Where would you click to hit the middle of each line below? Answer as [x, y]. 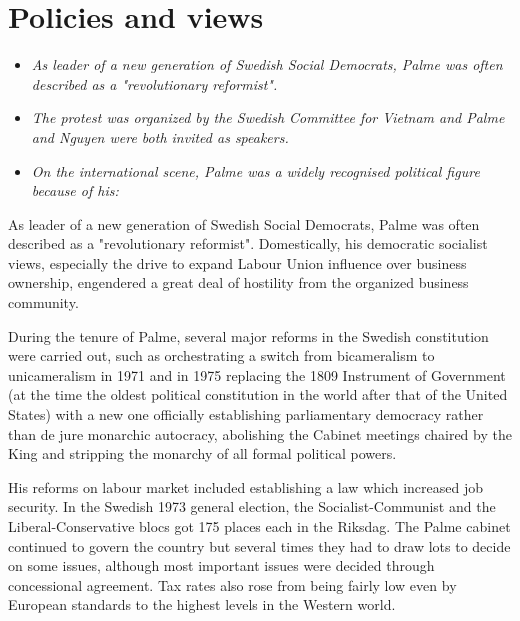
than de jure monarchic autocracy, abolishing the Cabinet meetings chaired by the [260, 433]
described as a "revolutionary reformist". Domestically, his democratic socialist [248, 243]
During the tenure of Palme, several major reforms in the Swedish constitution [248, 335]
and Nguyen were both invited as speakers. [160, 136]
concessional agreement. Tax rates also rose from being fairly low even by [232, 584]
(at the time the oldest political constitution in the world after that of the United [258, 394]
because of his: [75, 190]
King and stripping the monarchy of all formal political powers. [202, 453]
